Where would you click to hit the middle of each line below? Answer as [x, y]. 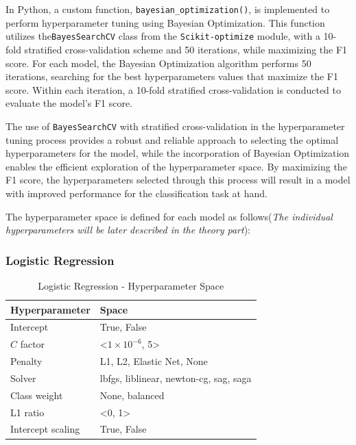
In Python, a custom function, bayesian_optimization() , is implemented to [168, 9]
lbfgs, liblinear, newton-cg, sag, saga [176, 378]
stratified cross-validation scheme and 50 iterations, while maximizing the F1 [186, 49]
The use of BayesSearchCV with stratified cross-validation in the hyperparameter [175, 126]
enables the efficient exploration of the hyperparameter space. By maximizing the [176, 166]
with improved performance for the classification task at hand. [137, 193]
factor [33, 344]
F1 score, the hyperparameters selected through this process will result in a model [178, 180]
